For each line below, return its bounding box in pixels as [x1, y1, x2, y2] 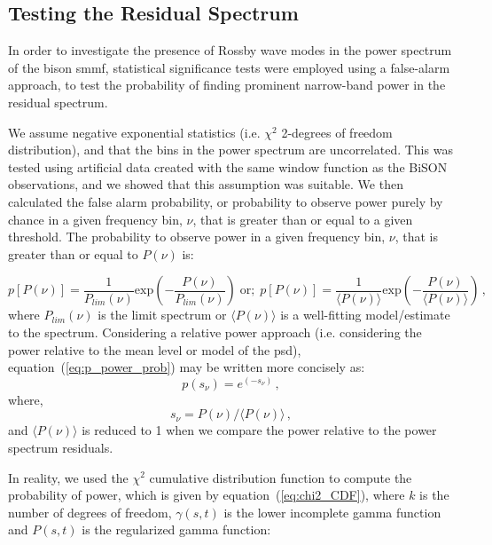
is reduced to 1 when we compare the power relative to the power [82, 421, 437, 439]
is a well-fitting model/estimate [280, 305, 450, 324]
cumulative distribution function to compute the [149, 468, 412, 486]
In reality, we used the [8, 468, 129, 486]
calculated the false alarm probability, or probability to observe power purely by [8, 192, 443, 210]
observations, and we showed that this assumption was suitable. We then [8, 175, 403, 194]
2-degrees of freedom [281, 122, 393, 141]
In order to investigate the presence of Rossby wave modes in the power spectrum [8, 41, 452, 59]
